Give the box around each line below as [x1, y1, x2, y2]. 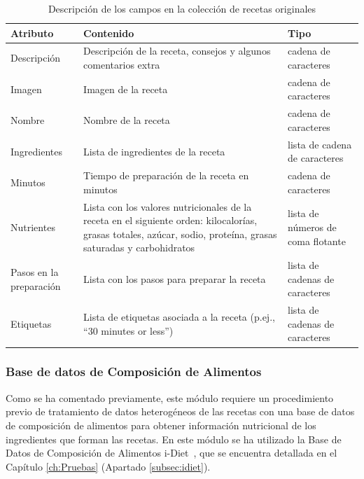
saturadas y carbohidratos [83, 240, 195, 255]
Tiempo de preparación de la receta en [83, 168, 249, 183]
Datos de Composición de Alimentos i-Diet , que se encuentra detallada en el [6, 445, 337, 460]
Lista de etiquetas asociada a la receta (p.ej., [83, 310, 275, 324]
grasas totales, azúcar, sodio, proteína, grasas [83, 226, 277, 241]
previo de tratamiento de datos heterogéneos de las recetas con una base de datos [6, 404, 355, 419]
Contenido [83, 25, 134, 40]
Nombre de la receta [83, 113, 170, 127]
